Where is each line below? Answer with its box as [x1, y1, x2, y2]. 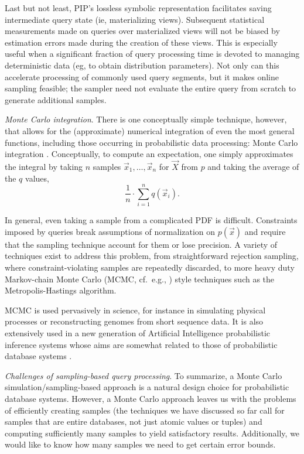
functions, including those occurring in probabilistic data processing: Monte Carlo [5, 136, 298, 148]
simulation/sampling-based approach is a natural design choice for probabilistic [5, 381, 289, 393]
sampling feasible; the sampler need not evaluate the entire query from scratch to [5, 82, 296, 94]
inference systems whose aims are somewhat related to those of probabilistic [5, 338, 278, 350]
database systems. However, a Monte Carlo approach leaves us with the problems [5, 392, 296, 404]
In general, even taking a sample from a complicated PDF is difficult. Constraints [5, 214, 298, 226]
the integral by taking [5, 160, 83, 172]
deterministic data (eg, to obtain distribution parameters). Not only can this [5, 59, 279, 71]
